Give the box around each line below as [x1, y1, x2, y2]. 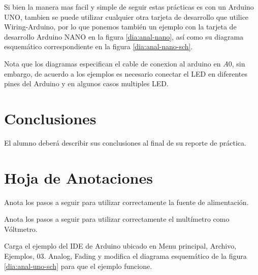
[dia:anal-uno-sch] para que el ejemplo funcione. [4, 260, 152, 271]
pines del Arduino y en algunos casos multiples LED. [4, 78, 169, 89]
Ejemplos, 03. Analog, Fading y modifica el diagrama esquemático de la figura [4, 250, 247, 261]
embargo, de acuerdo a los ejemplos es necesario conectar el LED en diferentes [4, 68, 248, 79]
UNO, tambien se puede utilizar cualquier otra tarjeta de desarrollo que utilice [4, 11, 249, 22]
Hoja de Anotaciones [4, 167, 153, 188]
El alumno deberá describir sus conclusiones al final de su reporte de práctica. [4, 137, 246, 148]
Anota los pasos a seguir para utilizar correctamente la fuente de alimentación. [4, 196, 249, 207]
